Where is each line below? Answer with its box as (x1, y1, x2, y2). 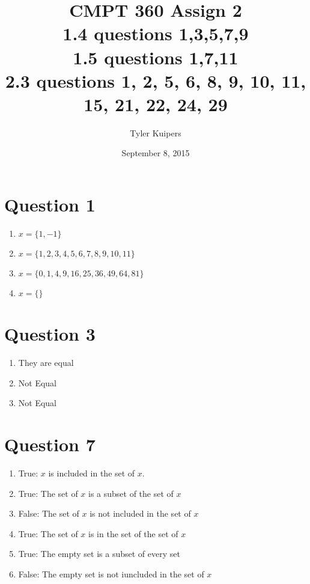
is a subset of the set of (88, 487, 174, 499)
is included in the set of (48, 467, 135, 479)
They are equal (18, 356, 74, 369)
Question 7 (4, 432, 96, 457)
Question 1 (4, 192, 96, 217)
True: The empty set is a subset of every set (18, 547, 180, 560)
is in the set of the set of (88, 527, 178, 540)
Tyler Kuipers (130, 126, 181, 139)
